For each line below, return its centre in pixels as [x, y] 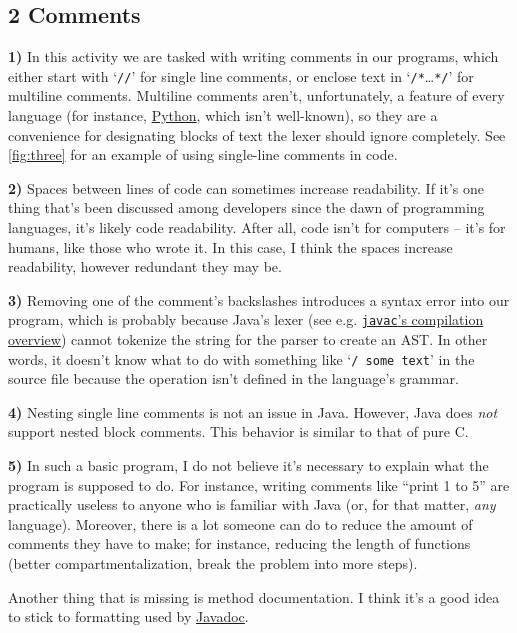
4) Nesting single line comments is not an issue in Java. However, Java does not [253, 411]
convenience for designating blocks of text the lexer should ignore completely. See [257, 134]
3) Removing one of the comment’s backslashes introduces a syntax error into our [259, 299]
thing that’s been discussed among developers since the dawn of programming [246, 207]
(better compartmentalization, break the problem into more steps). [213, 563]
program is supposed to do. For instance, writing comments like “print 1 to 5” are [259, 484]
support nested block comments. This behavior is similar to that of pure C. [238, 431]
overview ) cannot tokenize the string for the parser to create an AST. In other [248, 339]
